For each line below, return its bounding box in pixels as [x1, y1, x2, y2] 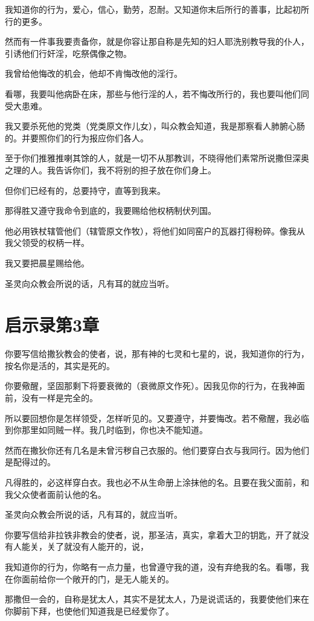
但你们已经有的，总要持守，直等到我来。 [5, 184, 165, 196]
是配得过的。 [5, 455, 56, 468]
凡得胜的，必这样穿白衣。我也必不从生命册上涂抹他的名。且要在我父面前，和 [5, 475, 309, 488]
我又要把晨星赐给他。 [5, 256, 89, 269]
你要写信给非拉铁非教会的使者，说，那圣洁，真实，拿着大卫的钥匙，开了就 [5, 528, 301, 541]
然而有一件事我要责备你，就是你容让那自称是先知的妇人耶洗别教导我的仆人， [5, 35, 309, 48]
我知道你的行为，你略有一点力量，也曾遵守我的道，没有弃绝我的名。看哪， [5, 560, 301, 573]
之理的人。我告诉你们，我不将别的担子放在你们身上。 [5, 163, 216, 176]
